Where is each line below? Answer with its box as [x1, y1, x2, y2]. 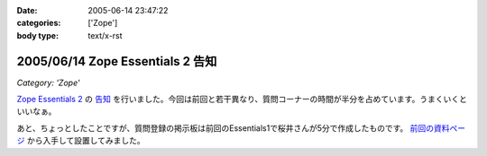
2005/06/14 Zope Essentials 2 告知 [16, 54, 217, 69]
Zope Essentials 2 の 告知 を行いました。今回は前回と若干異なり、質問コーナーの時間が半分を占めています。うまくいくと [16, 94, 468, 105]
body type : [16, 30, 59, 40]
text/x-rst [87, 30, 123, 40]
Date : [16, 5, 38, 15]
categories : [16, 18, 61, 29]
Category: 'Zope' [16, 77, 80, 88]
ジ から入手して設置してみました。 [16, 135, 146, 146]
